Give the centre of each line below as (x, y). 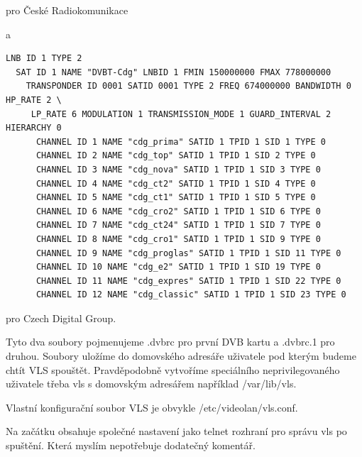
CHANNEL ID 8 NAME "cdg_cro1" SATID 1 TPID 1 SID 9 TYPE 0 (178, 239)
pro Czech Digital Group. (61, 318)
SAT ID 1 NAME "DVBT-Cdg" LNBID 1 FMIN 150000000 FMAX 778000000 (174, 72)
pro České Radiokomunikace (67, 10)
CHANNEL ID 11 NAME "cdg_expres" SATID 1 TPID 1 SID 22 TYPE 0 (188, 281)
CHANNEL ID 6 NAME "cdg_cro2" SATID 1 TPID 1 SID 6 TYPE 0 (178, 211)
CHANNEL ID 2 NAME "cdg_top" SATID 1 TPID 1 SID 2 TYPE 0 (176, 156)
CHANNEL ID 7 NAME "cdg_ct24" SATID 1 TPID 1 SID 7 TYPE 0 (178, 225)
